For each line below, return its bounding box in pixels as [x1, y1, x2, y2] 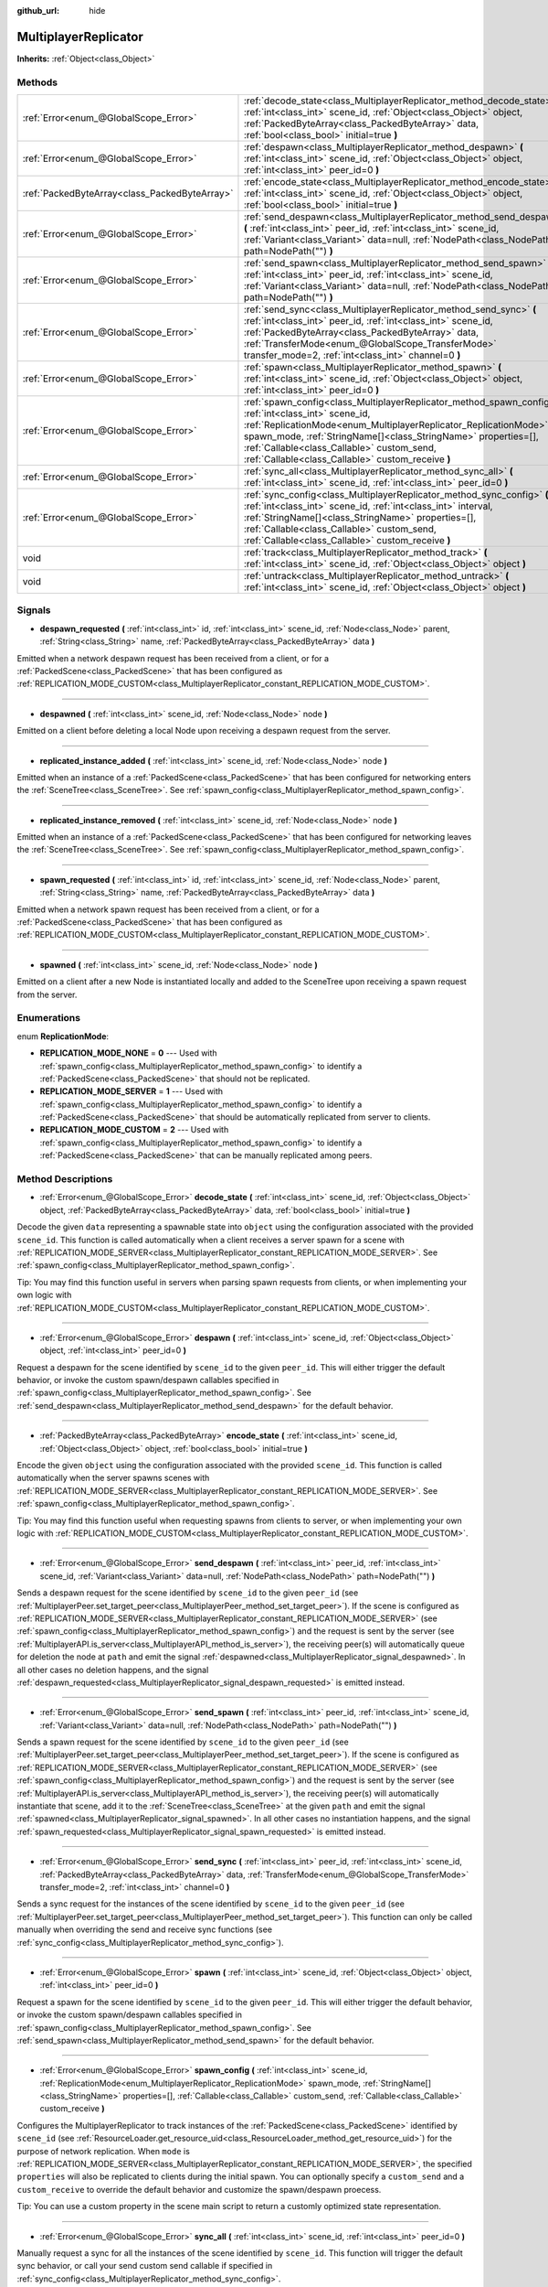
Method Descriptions [16, 1173, 113, 1186]
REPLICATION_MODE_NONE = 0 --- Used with [39, 1047, 218, 1058]
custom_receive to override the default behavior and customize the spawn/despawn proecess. [16, 2184, 382, 2195]
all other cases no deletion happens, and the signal [16, 1664, 209, 1675]
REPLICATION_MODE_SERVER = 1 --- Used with [39, 1086, 224, 1097]
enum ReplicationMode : [16, 1030, 110, 1042]
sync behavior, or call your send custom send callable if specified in [16, 2260, 273, 2271]
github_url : [16, 5, 59, 16]
